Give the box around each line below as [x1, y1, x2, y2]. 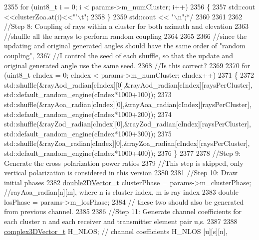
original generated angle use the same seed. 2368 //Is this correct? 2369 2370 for [4, 60, 251, 70]
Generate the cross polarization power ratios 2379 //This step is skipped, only [4, 157, 244, 168]
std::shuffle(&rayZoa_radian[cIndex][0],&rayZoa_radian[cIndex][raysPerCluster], [4, 138, 250, 148]
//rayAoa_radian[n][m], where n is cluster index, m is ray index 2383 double [4, 187, 239, 197]
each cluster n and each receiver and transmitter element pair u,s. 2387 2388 [4, 216, 238, 227]
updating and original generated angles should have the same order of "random [4, 40, 246, 51]
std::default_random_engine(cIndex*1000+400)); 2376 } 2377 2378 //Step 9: [4, 147, 241, 158]
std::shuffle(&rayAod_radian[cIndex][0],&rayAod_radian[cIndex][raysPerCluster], [4, 79, 253, 90]
